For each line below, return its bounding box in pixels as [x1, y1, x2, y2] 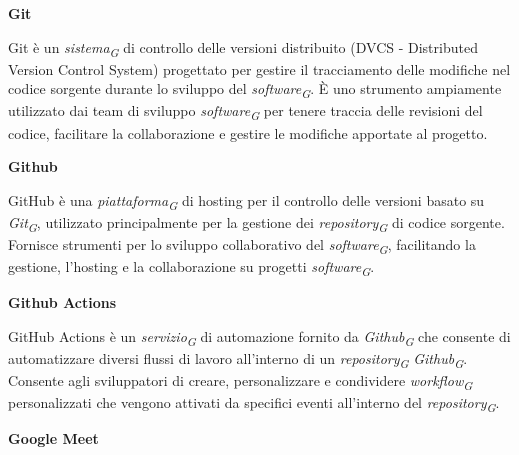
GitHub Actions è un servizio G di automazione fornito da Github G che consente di [8, 325, 511, 349]
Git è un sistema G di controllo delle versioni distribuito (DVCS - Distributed [8, 36, 478, 60]
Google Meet [8, 428, 99, 449]
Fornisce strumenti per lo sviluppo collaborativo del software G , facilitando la [8, 234, 476, 257]
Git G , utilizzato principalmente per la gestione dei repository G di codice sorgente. [8, 211, 505, 235]
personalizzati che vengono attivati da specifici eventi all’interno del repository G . [8, 392, 500, 416]
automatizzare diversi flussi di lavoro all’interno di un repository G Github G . [8, 347, 468, 371]
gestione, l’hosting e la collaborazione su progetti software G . [8, 256, 375, 279]
